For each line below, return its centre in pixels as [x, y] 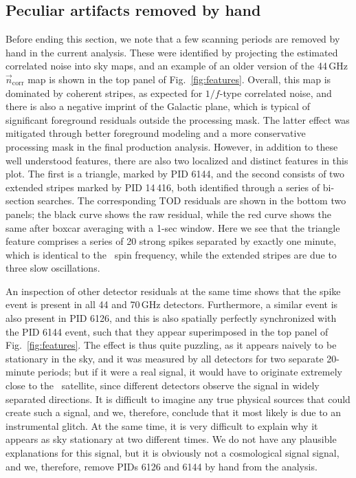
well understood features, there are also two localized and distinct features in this [177, 160]
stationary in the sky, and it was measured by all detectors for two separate [165, 358]
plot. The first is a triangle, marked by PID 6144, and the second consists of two [175, 174]
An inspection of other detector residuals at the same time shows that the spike [173, 291]
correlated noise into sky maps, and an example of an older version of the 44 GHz [177, 66]
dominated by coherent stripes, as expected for [104, 93]
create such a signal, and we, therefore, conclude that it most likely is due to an [174, 412]
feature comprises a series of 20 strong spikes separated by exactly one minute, [171, 241]
